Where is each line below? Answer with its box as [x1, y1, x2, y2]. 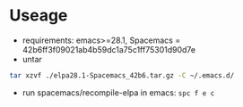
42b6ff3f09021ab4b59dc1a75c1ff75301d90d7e [22, 44, 195, 54]
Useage [9, 5, 68, 26]
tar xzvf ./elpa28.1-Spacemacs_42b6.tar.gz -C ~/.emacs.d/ [9, 70, 235, 80]
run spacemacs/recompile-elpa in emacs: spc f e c [22, 86, 215, 98]
